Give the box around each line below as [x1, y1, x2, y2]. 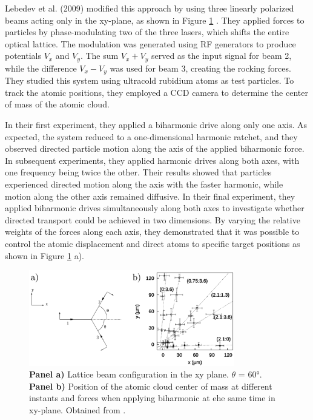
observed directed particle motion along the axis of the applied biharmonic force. [5, 142, 305, 155]
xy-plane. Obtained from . [29, 403, 126, 416]
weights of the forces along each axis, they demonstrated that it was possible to [5, 225, 300, 238]
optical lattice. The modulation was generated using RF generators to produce [5, 37, 296, 50]
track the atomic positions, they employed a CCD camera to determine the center [5, 86, 308, 98]
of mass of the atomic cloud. [5, 98, 110, 110]
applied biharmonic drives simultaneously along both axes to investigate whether [5, 202, 305, 214]
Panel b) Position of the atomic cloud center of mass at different [29, 379, 272, 392]
